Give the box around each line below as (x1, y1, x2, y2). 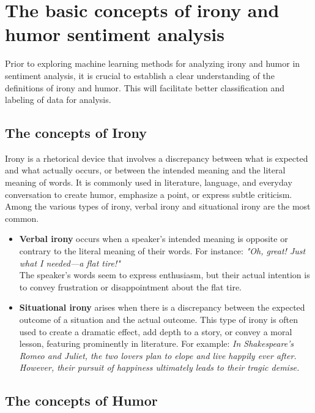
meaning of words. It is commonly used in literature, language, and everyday (5, 176, 292, 189)
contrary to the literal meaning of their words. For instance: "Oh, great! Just (19, 244, 306, 257)
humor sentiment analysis (5, 21, 225, 47)
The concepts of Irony (5, 123, 147, 142)
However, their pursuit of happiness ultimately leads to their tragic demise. (19, 361, 300, 374)
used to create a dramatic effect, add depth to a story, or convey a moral (19, 325, 292, 338)
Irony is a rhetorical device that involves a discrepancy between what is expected (5, 151, 308, 164)
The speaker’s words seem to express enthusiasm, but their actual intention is (19, 268, 310, 281)
